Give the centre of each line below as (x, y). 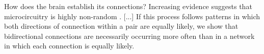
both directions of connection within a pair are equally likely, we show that (121, 26)
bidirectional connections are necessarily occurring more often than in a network (129, 36)
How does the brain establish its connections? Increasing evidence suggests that (128, 6)
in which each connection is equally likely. (69, 46)
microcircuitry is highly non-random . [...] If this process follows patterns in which (132, 16)
